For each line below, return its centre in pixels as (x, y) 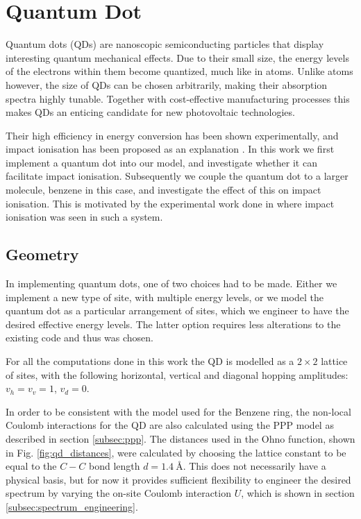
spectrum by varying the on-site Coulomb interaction (118, 493)
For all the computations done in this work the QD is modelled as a (150, 361)
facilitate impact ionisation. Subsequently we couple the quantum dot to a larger (177, 176)
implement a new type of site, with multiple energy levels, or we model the (165, 297)
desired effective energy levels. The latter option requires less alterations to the (173, 324)
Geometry (42, 254)
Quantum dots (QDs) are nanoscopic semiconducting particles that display (165, 44)
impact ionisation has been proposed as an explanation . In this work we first (170, 149)
